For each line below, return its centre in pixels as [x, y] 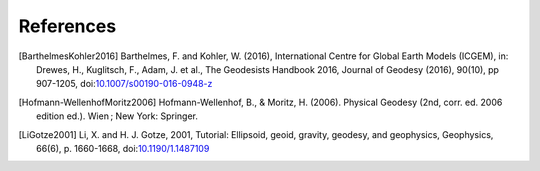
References [67, 26]
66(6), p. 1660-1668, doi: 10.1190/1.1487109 [123, 148]
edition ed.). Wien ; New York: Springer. [117, 116]
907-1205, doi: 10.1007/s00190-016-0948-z [124, 84]
